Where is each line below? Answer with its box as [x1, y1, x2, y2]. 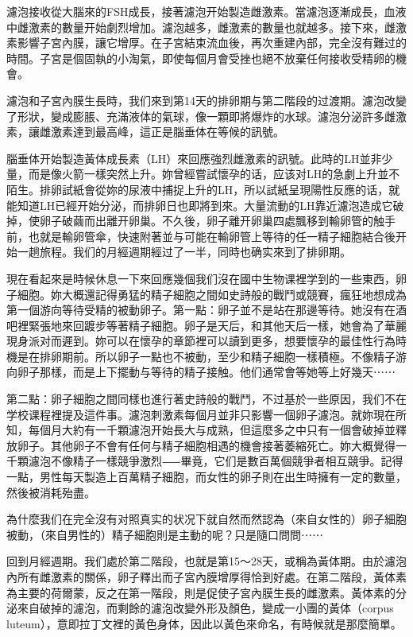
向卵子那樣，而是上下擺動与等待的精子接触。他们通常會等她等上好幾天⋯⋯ [6, 363, 396, 380]
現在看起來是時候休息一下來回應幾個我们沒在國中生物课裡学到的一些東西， [6, 270, 396, 286]
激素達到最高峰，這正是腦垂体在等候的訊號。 [50, 123, 284, 140]
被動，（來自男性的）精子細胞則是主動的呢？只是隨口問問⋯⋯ [6, 526, 323, 542]
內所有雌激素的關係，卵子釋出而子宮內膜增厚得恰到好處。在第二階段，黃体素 [6, 569, 407, 585]
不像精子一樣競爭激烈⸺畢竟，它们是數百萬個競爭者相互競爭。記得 [50, 453, 403, 469]
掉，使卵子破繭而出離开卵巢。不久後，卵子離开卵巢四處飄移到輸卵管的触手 [6, 212, 396, 229]
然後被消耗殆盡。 [6, 484, 95, 500]
